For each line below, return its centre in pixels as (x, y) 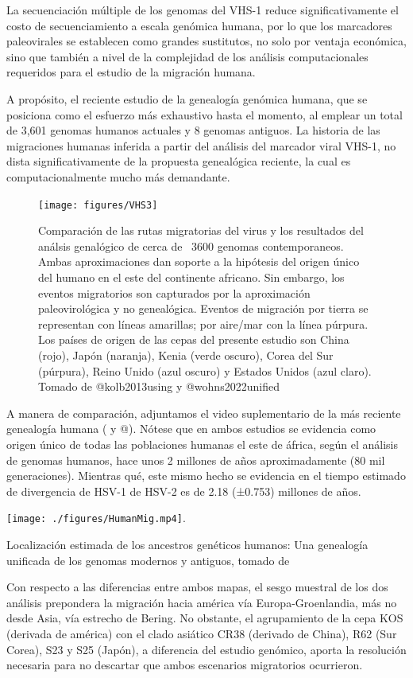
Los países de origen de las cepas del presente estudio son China (194, 339)
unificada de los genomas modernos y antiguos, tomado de (148, 560)
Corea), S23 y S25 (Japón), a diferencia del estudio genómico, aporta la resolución (206, 649)
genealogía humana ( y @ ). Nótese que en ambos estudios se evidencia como (191, 429)
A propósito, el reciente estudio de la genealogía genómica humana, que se (187, 98)
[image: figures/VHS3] (98, 205)
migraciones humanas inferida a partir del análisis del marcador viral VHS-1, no (201, 145)
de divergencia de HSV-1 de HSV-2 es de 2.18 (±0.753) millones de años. (184, 491)
